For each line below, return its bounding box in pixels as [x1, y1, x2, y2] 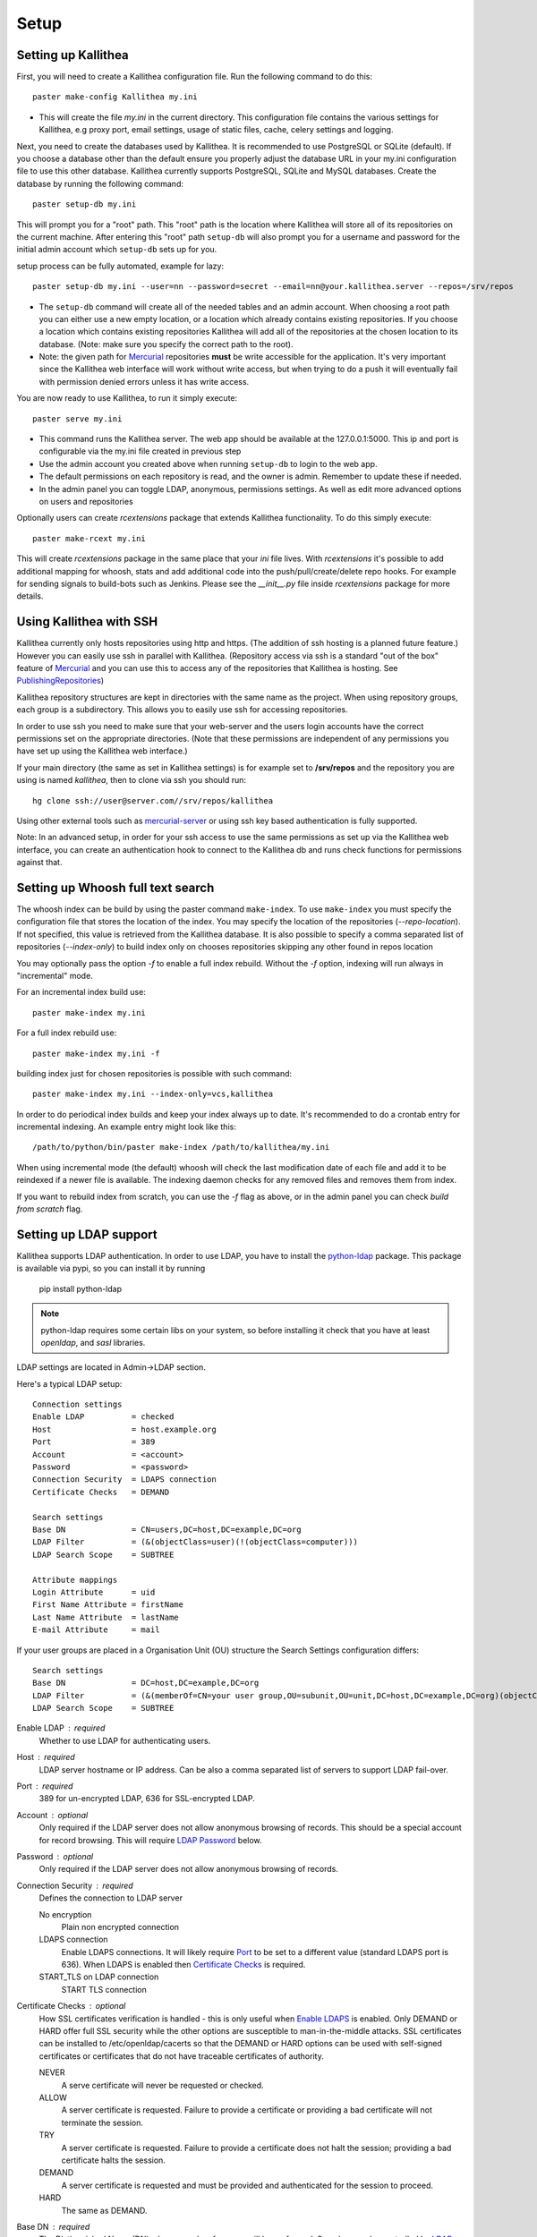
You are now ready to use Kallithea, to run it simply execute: [16, 393, 238, 404]
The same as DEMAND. [61, 2205, 148, 2216]
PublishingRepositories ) [16, 676, 105, 686]
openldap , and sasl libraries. [40, 1337, 146, 1348]
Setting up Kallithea [16, 47, 129, 63]
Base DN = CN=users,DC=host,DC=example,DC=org [32, 1524, 302, 1535]
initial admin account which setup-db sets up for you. [16, 244, 217, 255]
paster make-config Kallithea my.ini [32, 92, 199, 102]
